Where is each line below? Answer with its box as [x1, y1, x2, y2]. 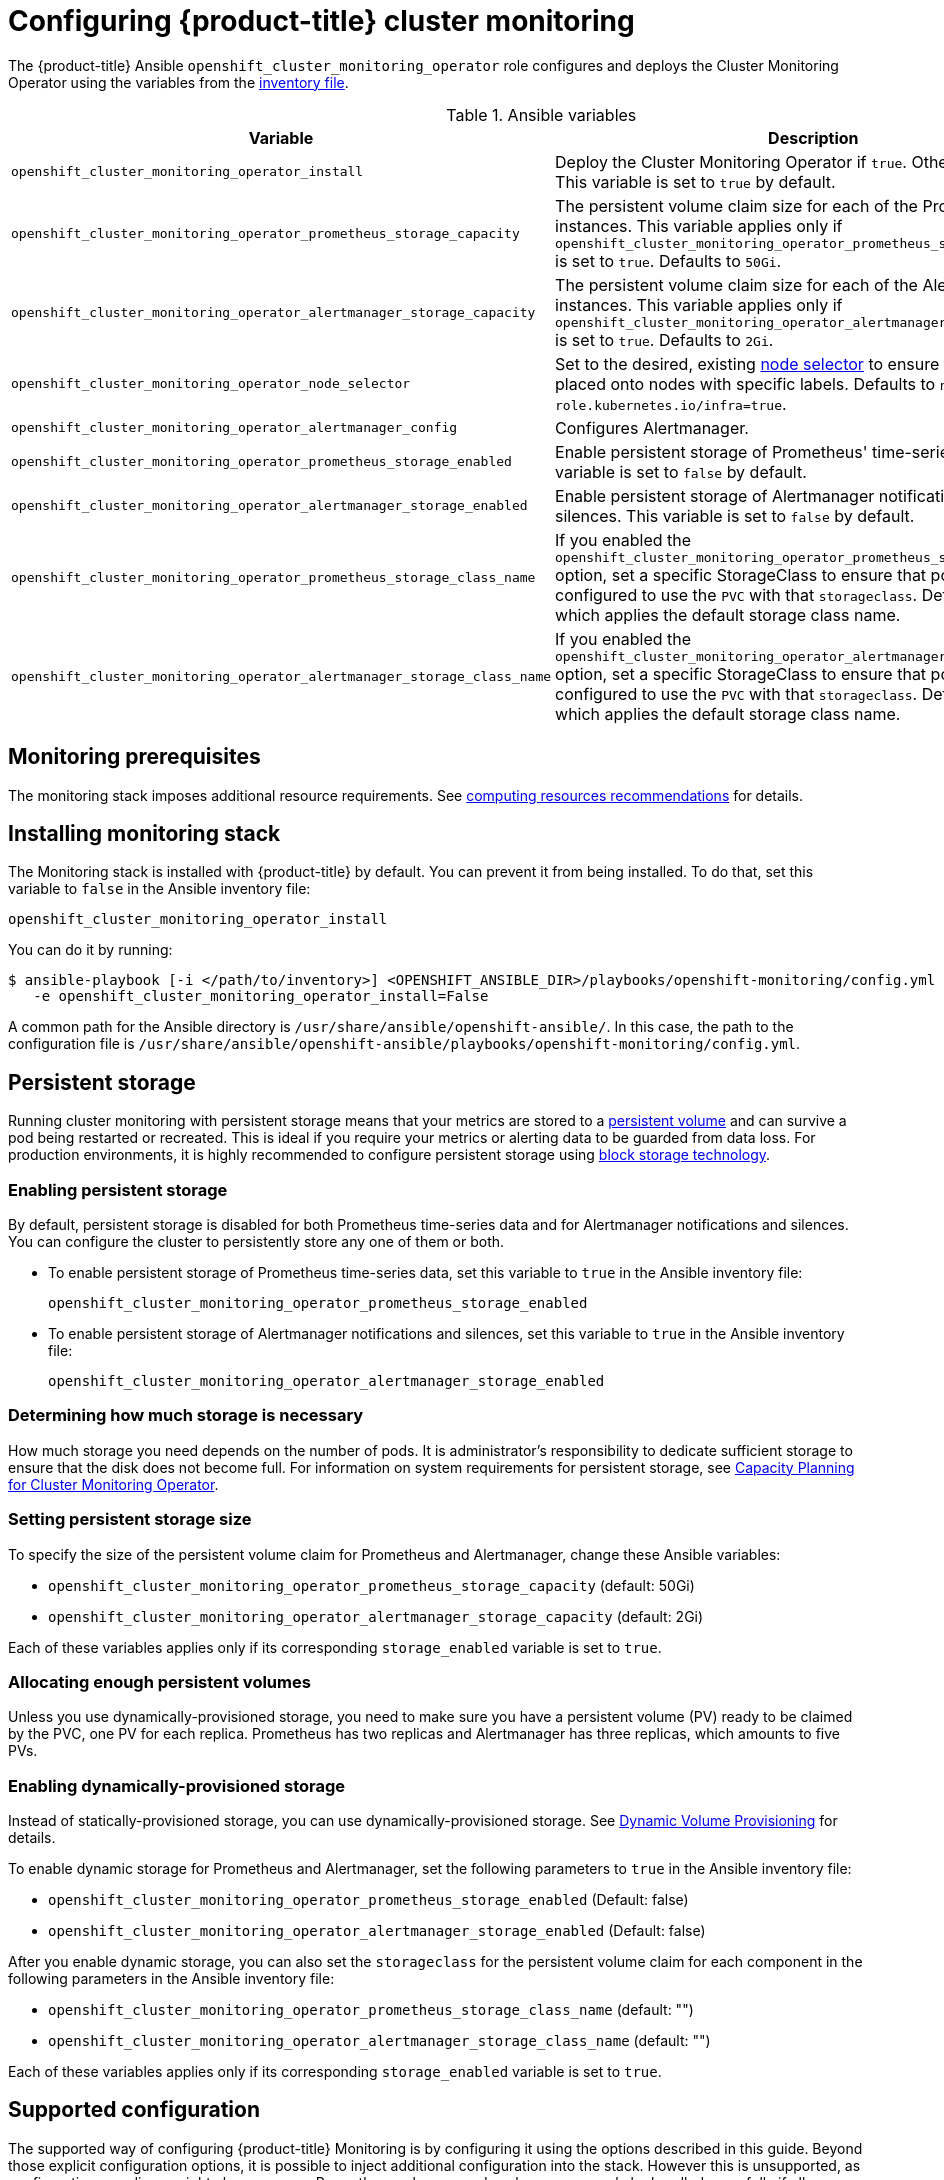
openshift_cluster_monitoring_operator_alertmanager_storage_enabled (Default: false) [48, 1922, 706, 1940]
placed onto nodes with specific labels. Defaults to [555, 373, 936, 394]
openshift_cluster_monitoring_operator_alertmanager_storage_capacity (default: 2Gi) [48, 1607, 704, 1625]
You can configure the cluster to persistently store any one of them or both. [8, 1233, 505, 1251]
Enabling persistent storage [8, 1179, 228, 1200]
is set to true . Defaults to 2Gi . [555, 329, 774, 350]
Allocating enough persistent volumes [8, 1671, 311, 1692]
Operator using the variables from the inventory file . [8, 73, 349, 91]
